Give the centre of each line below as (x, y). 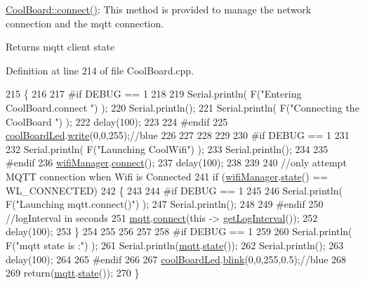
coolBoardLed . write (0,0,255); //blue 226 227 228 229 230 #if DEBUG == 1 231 (178, 135)
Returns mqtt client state (60, 47)
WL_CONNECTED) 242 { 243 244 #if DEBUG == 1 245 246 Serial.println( (174, 190)
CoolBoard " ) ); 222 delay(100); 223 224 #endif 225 (117, 121)
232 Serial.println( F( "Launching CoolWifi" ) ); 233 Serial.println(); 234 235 (167, 148)
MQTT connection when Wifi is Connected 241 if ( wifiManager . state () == (167, 176)
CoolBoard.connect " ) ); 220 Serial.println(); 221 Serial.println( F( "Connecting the (182, 107)
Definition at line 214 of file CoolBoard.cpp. (100, 70)
